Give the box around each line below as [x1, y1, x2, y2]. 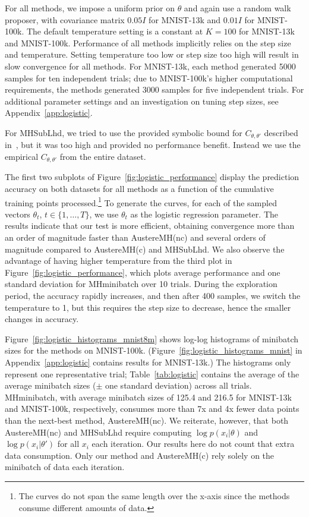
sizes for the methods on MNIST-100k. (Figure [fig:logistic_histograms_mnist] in [5, 344, 302, 357]
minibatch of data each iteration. [5, 461, 125, 473]
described [264, 126, 298, 138]
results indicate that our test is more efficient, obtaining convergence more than [5, 219, 295, 232]
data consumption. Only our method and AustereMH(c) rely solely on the [5, 449, 275, 461]
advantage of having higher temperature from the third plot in [5, 254, 232, 267]
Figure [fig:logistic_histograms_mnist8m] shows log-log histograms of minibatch [5, 332, 299, 345]
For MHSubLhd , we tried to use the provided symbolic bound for [5, 126, 242, 138]
